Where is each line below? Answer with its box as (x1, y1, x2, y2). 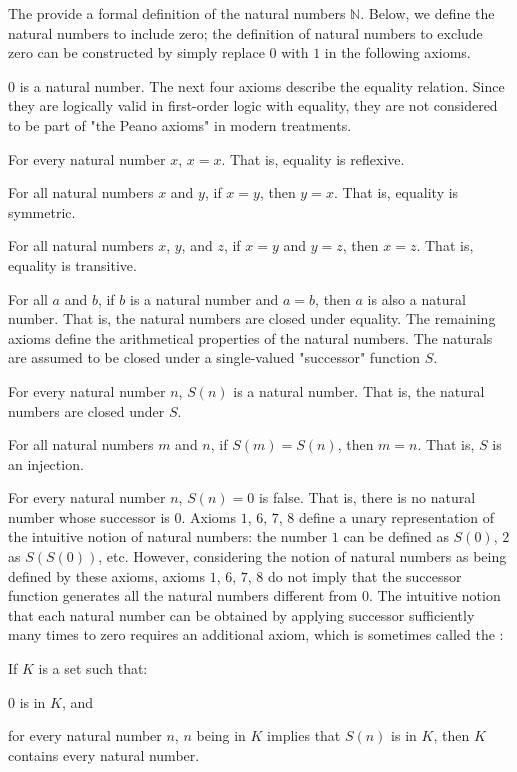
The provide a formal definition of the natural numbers (8, 3, 346, 23)
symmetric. (8, 201, 76, 222)
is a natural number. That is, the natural (233, 380, 485, 401)
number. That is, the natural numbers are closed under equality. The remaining (8, 308, 496, 329)
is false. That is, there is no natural (258, 487, 476, 508)
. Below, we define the (360, 3, 495, 23)
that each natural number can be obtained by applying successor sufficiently (8, 604, 475, 625)
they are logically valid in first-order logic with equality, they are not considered (8, 95, 498, 116)
